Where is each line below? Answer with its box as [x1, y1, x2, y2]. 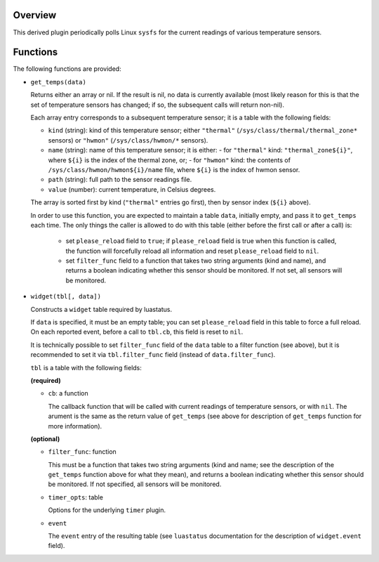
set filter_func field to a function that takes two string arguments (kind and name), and [65, 256, 326, 265]
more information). [48, 421, 102, 430]
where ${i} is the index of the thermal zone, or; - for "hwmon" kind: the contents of [48, 155, 291, 164]
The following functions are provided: [13, 65, 122, 73]
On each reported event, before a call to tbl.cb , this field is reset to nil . [30, 327, 244, 336]
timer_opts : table [48, 492, 103, 502]
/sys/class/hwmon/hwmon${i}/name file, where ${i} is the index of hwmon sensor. [48, 165, 300, 174]
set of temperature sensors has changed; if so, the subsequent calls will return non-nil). [30, 100, 284, 109]
